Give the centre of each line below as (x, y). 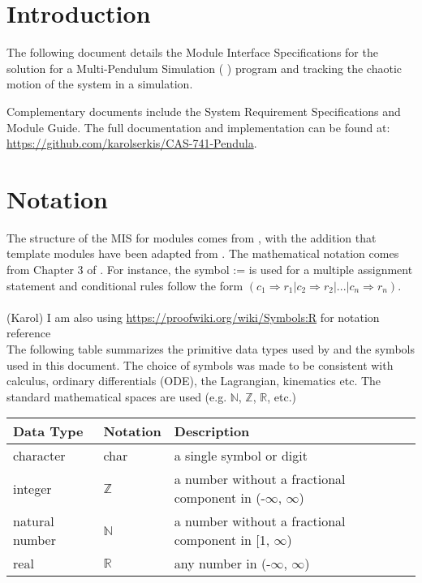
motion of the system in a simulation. (100, 84)
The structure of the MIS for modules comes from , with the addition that (192, 237)
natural (34, 521)
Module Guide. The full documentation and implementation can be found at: (198, 127)
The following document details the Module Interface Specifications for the (192, 52)
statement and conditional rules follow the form (125, 285)
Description (212, 431)
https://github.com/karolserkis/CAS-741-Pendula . (132, 143)
